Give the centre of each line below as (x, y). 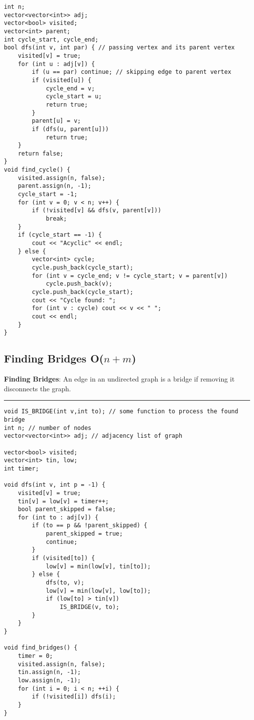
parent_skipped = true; (84, 534)
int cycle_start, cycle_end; (51, 39)
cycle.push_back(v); (79, 284)
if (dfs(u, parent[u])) (70, 129)
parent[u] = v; (56, 121)
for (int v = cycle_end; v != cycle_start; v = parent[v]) (130, 276)
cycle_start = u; (74, 97)
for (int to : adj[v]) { (58, 517)
